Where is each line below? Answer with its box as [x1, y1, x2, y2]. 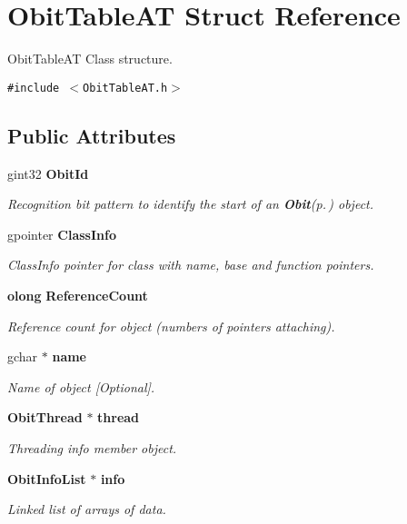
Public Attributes [7, 121, 176, 149]
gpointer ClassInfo [7, 224, 116, 243]
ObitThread [7, 408, 83, 427]
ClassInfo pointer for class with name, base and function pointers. [7, 255, 374, 274]
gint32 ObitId [7, 163, 89, 183]
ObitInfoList [7, 469, 86, 488]
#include [7, 81, 60, 94]
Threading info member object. [7, 438, 177, 457]
